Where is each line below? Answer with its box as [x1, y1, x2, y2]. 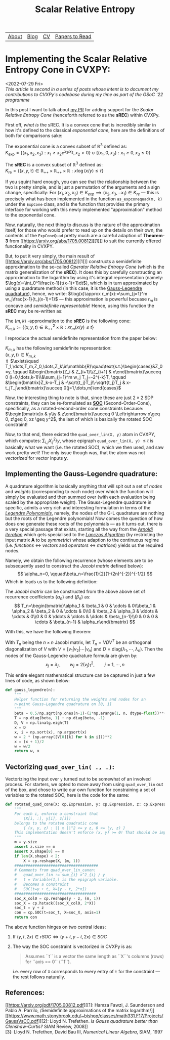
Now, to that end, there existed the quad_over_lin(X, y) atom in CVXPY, [5, 431, 156, 438]
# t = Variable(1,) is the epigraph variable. [14, 877, 119, 882]
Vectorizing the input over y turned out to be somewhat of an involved [5, 776, 151, 782]
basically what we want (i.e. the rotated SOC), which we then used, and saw [5, 444, 164, 450]
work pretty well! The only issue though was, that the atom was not [5, 449, 145, 456]
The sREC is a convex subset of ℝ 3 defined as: [5, 161, 103, 167]
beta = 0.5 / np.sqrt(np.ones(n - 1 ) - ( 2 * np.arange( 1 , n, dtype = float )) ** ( [14, 711, 166, 716]
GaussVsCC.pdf [5, 1018, 38, 1024]
